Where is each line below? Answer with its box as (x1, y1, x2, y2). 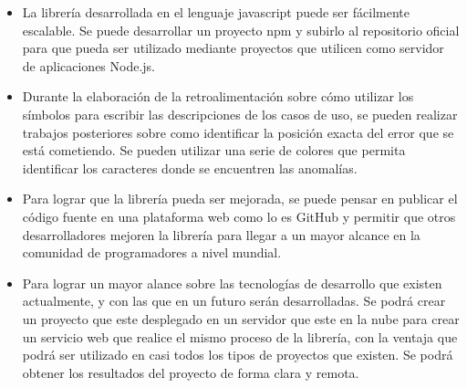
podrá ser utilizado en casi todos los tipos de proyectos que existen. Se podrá (22, 345, 453, 364)
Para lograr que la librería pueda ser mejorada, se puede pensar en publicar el (22, 189, 458, 208)
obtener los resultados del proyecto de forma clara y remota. (22, 362, 359, 382)
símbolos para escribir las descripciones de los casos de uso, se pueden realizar (22, 104, 458, 123)
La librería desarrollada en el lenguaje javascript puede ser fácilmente (22, 3, 410, 21)
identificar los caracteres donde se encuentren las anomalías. (22, 158, 358, 177)
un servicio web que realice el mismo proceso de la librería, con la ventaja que (22, 327, 458, 346)
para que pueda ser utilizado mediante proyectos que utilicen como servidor (22, 38, 444, 58)
